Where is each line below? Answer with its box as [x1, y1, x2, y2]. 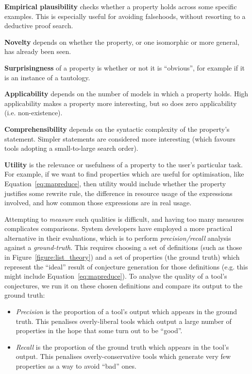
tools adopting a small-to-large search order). [4, 143, 138, 153]
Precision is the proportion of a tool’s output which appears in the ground [16, 306, 237, 317]
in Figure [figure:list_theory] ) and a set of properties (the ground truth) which [4, 252, 240, 262]
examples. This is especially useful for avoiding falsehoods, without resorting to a [4, 11, 246, 21]
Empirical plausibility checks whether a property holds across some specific [4, 1, 237, 11]
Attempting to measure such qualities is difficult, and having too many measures [4, 214, 244, 224]
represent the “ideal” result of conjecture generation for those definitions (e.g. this [4, 261, 248, 271]
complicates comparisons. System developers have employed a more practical [4, 223, 233, 233]
